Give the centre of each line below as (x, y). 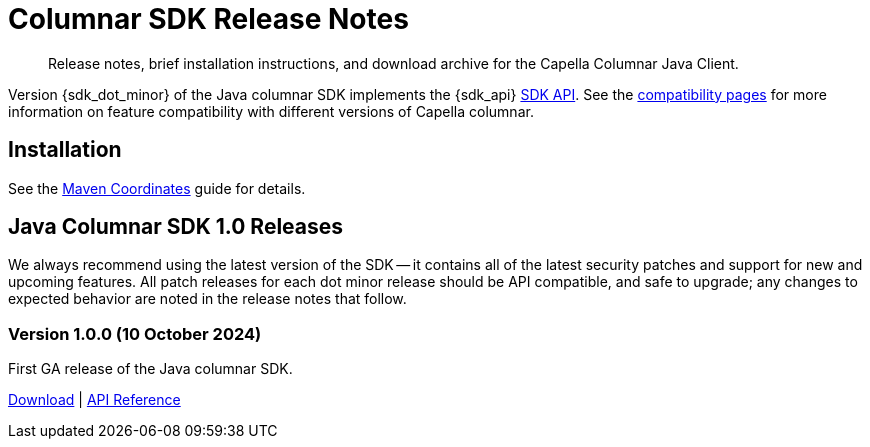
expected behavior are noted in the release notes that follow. (207, 299)
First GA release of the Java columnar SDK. (150, 369)
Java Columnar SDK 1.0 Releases (176, 227)
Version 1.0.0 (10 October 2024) (135, 333)
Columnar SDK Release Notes (208, 19)
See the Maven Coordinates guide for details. (157, 188)
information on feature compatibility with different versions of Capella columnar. (271, 111)
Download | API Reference (94, 400)
